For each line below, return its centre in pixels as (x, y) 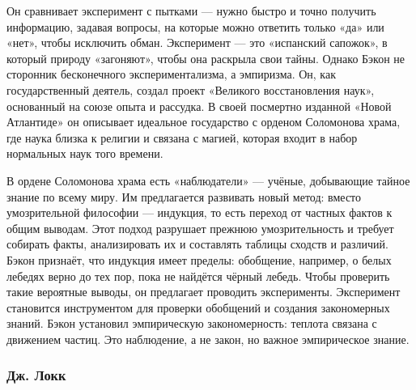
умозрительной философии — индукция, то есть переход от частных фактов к (200, 212)
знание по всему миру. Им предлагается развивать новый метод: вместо (184, 196)
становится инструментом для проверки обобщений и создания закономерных (198, 307)
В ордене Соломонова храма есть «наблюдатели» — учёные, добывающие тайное (208, 180)
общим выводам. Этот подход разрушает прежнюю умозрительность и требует (200, 228)
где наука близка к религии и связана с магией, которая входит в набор (182, 137)
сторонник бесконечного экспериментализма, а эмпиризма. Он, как (171, 74)
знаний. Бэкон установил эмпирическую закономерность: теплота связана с (192, 323)
